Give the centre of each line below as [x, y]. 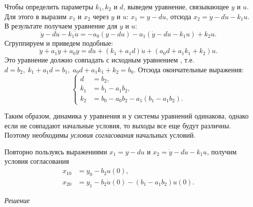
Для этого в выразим [36, 16]
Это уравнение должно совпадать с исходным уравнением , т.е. [99, 60]
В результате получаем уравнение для [61, 26]
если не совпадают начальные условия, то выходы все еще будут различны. [118, 125]
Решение [17, 200]
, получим [222, 151]
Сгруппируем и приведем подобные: [59, 43]
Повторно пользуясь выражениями [56, 151]
